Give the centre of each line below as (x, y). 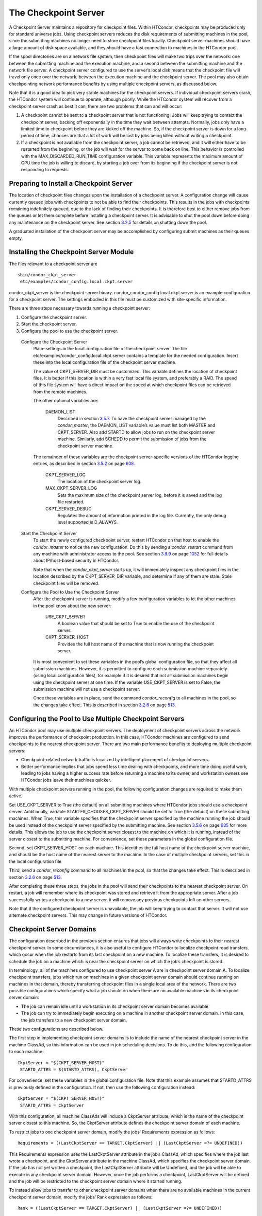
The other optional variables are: (66, 401)
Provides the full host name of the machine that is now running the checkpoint (136, 644)
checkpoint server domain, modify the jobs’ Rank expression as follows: (81, 1197)
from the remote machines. (60, 392)
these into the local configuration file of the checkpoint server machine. (105, 362)
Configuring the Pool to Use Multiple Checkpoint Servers (97, 719)
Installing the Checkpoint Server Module (71, 252)
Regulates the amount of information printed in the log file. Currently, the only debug (142, 516)
